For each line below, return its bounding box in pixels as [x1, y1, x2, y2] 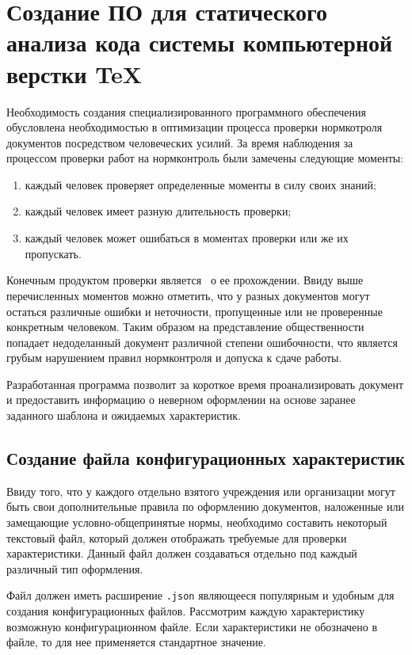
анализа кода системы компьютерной [6, 26, 393, 59]
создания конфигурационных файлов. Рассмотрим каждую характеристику [6, 603, 365, 619]
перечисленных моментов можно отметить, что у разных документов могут [6, 287, 370, 303]
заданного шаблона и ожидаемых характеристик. [6, 407, 241, 424]
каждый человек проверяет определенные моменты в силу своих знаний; [25, 176, 376, 192]
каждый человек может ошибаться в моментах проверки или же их [25, 230, 349, 246]
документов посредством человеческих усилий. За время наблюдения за [6, 134, 353, 150]
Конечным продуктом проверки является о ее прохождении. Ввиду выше [6, 272, 364, 288]
